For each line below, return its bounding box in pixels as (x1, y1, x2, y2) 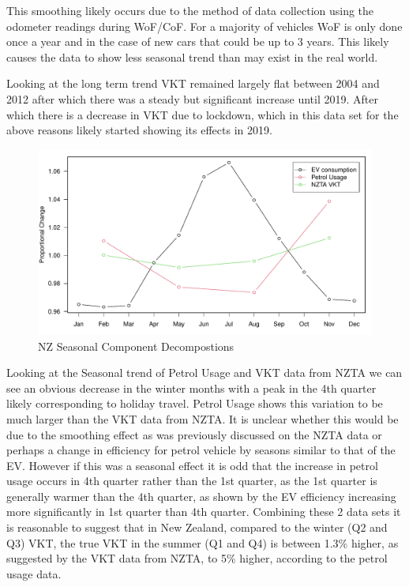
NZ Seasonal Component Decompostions (38, 337, 235, 354)
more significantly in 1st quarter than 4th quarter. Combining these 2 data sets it (6, 503, 401, 520)
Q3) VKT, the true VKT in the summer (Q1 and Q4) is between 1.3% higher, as (6, 534, 399, 551)
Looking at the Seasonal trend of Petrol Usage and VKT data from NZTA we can (6, 364, 403, 381)
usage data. (6, 565, 62, 581)
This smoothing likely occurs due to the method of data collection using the (6, 2, 374, 18)
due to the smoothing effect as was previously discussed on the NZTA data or (6, 426, 382, 442)
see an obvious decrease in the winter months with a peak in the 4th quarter (6, 379, 377, 396)
